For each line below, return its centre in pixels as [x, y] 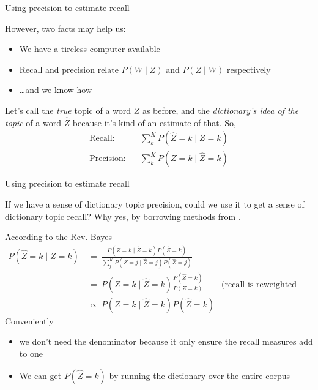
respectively [249, 69]
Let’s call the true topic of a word [68, 110]
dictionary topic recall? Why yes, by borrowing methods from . [123, 216]
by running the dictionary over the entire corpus [200, 375]
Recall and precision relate [69, 69]
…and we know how [56, 90]
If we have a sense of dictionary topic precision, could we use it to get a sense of [155, 204]
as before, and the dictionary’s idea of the [220, 110]
